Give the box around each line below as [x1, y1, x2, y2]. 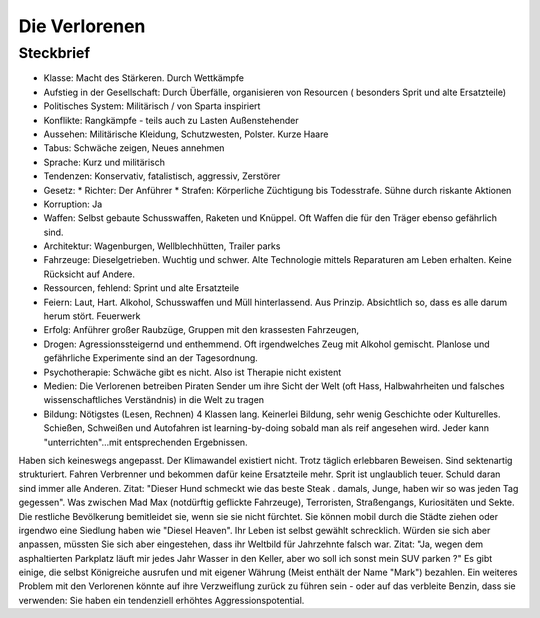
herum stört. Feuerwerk [43, 310, 141, 322]
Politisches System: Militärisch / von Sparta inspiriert [43, 100, 261, 112]
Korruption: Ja [43, 198, 103, 210]
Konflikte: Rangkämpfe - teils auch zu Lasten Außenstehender [43, 114, 299, 126]
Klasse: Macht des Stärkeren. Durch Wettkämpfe [43, 72, 245, 84]
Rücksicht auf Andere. [43, 268, 135, 280]
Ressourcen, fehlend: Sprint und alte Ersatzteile [43, 282, 240, 294]
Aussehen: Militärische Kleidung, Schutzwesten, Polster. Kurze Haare [43, 128, 329, 140]
